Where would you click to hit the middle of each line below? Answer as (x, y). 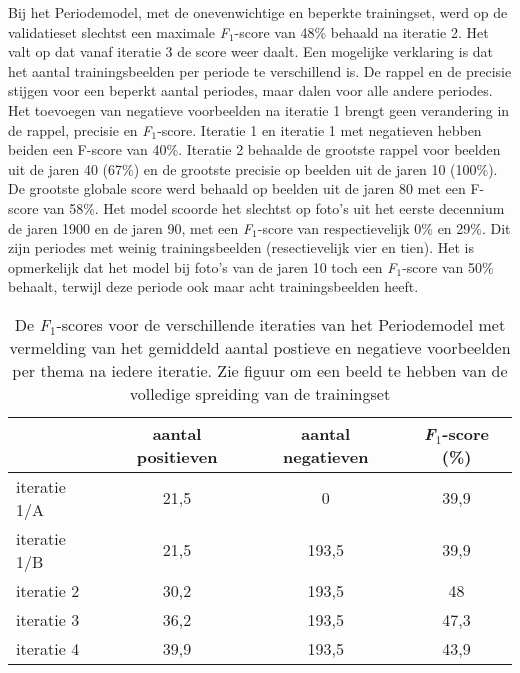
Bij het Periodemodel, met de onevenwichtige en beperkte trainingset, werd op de (258, 12)
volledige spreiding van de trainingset (260, 393)
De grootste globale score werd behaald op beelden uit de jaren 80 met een (237, 188)
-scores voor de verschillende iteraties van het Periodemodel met (281, 324)
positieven (177, 456)
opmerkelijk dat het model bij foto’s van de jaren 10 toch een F (202, 266)
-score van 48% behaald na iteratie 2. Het (361, 31)
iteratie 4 (48, 648)
